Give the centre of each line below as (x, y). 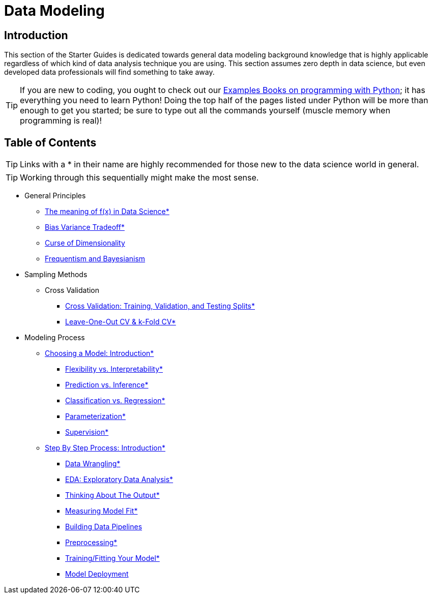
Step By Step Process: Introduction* (105, 448)
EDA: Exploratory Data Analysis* (119, 480)
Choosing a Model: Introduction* (99, 353)
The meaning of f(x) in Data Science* (107, 212)
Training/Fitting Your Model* (112, 558)
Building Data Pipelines (104, 527)
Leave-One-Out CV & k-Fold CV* (121, 322)
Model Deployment (97, 574)
